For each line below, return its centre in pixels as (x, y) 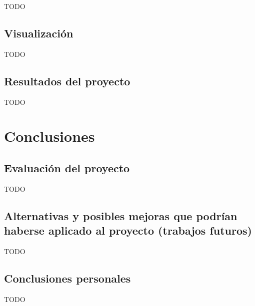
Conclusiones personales (67, 278)
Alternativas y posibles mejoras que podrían (121, 215)
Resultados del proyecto (67, 81)
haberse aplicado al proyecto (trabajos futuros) (128, 230)
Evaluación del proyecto (67, 167)
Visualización (39, 33)
